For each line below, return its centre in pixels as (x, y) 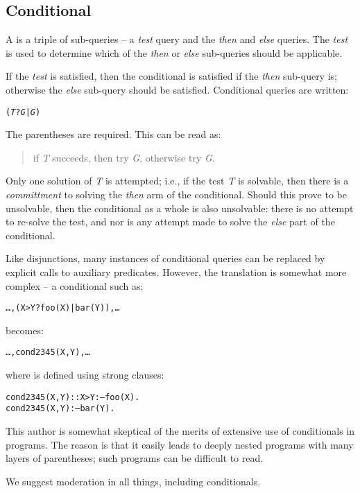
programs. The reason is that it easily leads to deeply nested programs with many (180, 444)
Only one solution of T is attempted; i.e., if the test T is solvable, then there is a (177, 181)
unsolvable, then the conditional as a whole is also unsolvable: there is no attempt (180, 208)
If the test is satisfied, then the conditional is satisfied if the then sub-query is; (171, 76)
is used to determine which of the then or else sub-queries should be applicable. (174, 52)
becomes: (25, 330)
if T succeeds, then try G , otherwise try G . (124, 157)
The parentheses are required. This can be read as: (113, 134)
